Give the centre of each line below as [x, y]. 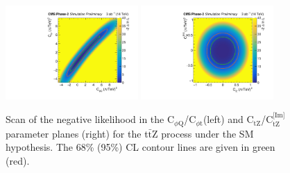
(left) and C [228, 119]
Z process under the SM [203, 133]
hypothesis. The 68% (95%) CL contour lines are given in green [140, 147]
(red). [18, 160]
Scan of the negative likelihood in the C [90, 119]
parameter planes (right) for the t [77, 133]
